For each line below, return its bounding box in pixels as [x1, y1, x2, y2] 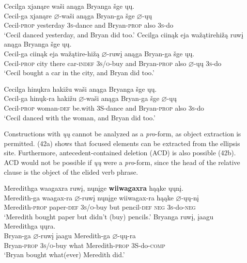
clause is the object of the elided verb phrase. [4, 166, 138, 177]
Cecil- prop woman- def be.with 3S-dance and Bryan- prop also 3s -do [4, 102, 204, 113]
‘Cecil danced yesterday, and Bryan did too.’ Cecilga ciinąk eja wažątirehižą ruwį [4, 29, 244, 39]
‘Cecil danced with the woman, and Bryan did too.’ [4, 112, 155, 122]
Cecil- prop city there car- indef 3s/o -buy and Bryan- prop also [4, 58, 186, 68]
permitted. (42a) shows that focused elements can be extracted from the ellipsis [4, 138, 240, 148]
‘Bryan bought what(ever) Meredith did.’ [4, 249, 125, 260]
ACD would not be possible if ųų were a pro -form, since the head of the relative [4, 157, 240, 167]
